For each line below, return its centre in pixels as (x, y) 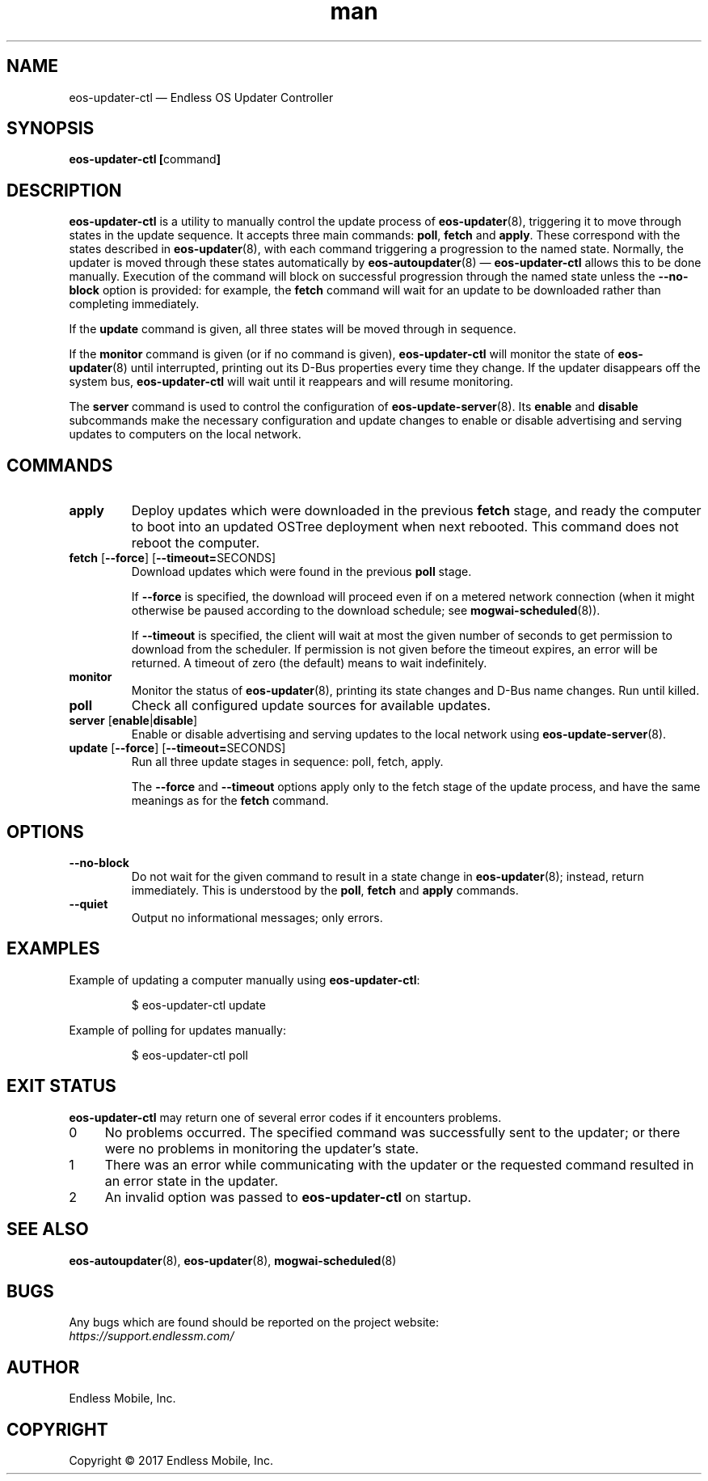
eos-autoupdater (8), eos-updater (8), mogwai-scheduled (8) (233, 1260)
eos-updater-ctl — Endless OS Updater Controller (201, 97)
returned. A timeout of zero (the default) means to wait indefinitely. (309, 663)
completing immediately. (134, 304)
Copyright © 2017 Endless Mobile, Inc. (171, 1461)
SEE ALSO (48, 1229)
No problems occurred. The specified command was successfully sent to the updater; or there (392, 1132)
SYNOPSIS (51, 129)
